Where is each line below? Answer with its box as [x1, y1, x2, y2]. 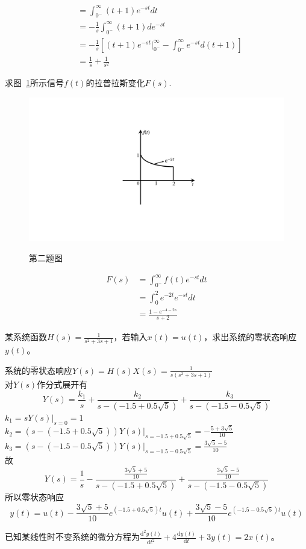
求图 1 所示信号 [5, 76, 64, 89]
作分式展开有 [37, 378, 88, 391]
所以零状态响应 [5, 490, 64, 503]
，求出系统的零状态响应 [204, 330, 297, 343]
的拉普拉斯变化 [86, 76, 145, 89]
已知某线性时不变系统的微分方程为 [5, 530, 140, 543]
